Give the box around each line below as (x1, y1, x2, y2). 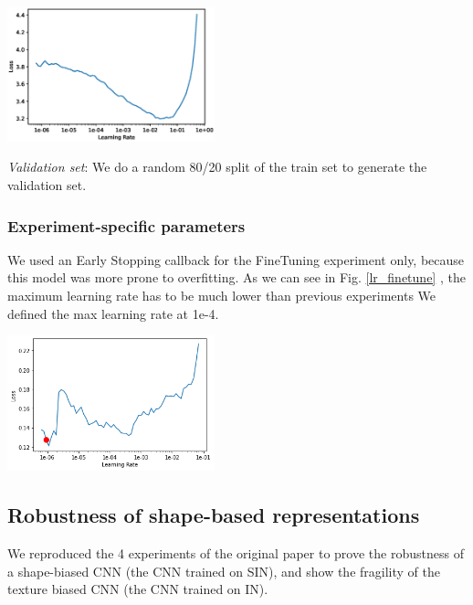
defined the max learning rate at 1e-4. (7, 303, 219, 323)
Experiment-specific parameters (7, 214, 246, 237)
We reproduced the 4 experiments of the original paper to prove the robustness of (7, 544, 464, 563)
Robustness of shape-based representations (7, 501, 420, 529)
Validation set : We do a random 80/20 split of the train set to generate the (7, 157, 427, 176)
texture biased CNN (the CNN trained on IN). (7, 579, 268, 599)
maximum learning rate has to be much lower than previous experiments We (7, 286, 436, 305)
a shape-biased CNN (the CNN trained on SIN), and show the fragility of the (7, 561, 440, 580)
